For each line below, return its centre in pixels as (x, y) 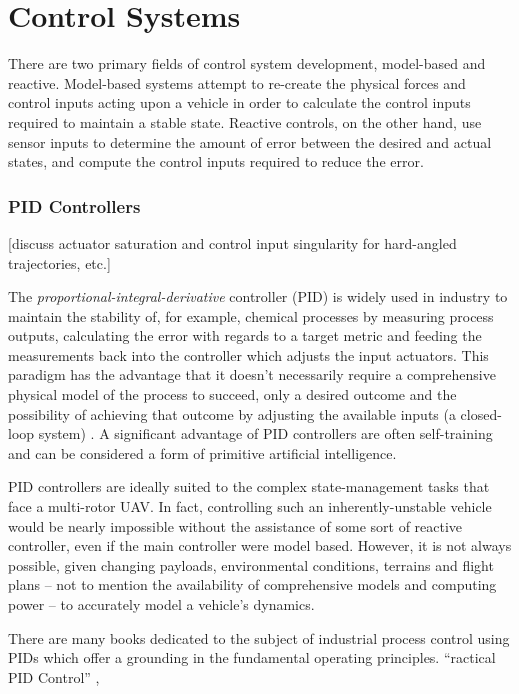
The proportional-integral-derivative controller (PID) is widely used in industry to (258, 296)
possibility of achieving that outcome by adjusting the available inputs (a (232, 413)
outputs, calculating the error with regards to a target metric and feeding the (245, 335)
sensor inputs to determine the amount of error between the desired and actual (250, 141)
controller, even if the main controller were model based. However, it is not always (260, 545)
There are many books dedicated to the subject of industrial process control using (259, 637)
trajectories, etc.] (59, 262)
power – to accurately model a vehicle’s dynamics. (161, 604)
